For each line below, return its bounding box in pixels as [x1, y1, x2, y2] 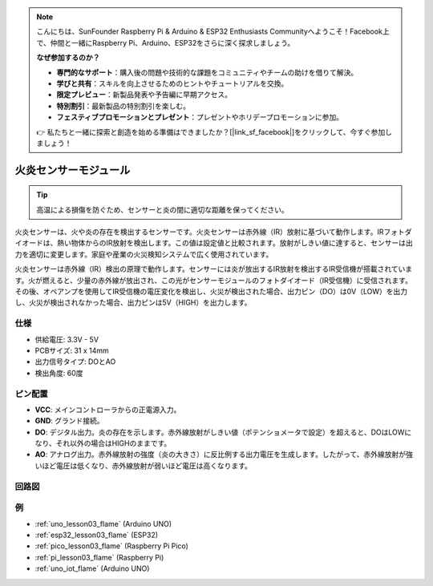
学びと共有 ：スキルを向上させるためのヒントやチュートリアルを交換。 [56, 79, 289, 88]
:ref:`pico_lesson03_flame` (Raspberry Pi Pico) [34, 541, 188, 551]
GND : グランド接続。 [34, 416, 104, 426]
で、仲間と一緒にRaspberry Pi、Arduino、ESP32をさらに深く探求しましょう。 [36, 38, 295, 47]
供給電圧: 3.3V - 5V [34, 334, 99, 344]
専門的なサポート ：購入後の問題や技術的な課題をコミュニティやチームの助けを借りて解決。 [56, 67, 358, 77]
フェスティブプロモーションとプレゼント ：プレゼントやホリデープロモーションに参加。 [56, 112, 344, 122]
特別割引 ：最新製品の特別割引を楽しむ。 [56, 101, 190, 111]
